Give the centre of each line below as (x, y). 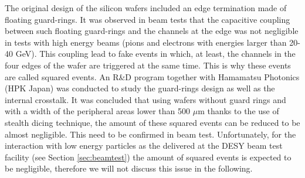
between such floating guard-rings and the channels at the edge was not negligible (152, 31)
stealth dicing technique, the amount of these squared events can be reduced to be (152, 122)
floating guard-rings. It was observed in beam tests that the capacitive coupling (148, 19)
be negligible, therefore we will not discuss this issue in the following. (129, 168)
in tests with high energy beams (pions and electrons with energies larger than (146, 42)
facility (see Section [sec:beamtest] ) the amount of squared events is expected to (148, 157)
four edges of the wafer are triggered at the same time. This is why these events (148, 65)
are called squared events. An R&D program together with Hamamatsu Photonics (152, 76)
